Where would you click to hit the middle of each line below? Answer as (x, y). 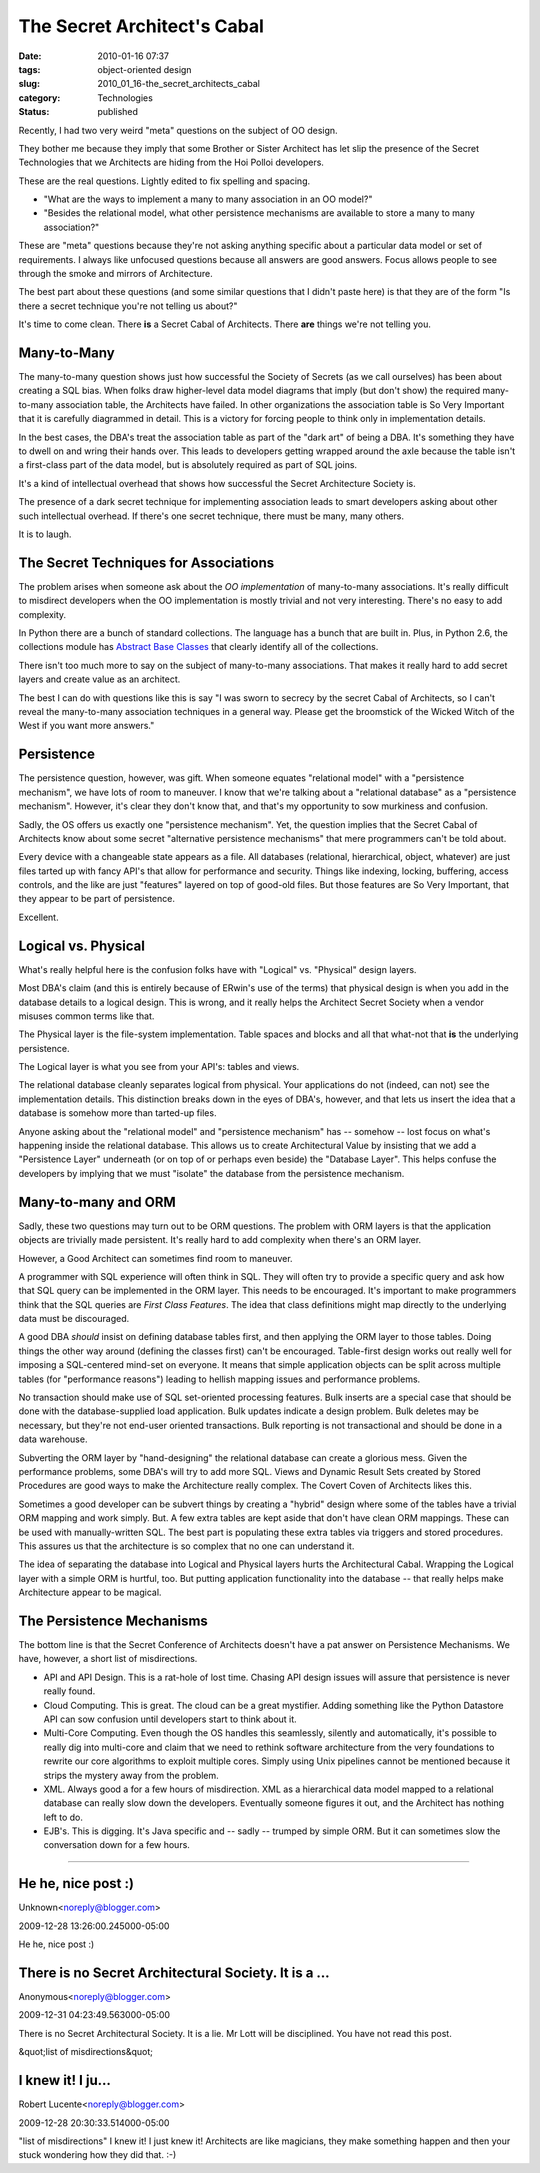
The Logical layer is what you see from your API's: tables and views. (159, 1067)
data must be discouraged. (74, 1319)
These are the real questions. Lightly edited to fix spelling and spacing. (164, 181)
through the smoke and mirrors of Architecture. (116, 274)
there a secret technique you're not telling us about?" (128, 306)
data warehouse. (53, 1439)
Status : (34, 112)
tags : (29, 69)
